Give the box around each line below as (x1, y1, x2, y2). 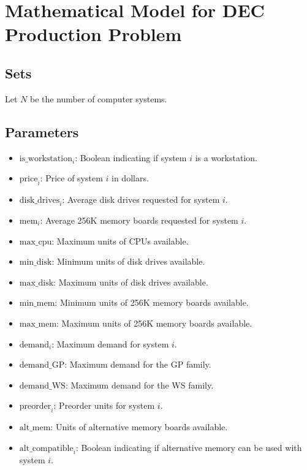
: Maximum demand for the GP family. (64, 358, 211, 371)
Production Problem (5, 21, 182, 47)
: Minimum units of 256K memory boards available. (55, 296, 249, 309)
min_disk (19, 258, 52, 267)
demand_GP (19, 361, 65, 370)
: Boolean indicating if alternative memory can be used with (75, 441, 302, 453)
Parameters (5, 122, 79, 141)
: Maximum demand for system (51, 337, 169, 350)
